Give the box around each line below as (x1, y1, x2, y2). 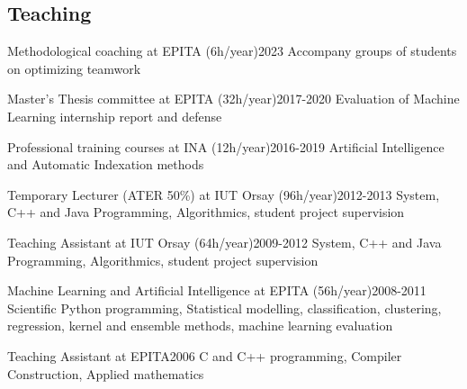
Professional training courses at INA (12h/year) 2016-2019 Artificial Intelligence (7, 137, 445, 156)
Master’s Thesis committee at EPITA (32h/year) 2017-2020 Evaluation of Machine (7, 89, 460, 108)
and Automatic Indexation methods (7, 155, 204, 174)
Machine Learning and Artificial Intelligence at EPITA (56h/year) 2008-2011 (7, 281, 427, 300)
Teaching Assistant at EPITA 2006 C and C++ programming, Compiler (7, 346, 402, 365)
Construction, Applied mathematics (7, 364, 204, 383)
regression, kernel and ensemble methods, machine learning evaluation (7, 316, 393, 335)
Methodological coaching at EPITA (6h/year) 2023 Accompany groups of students (7, 41, 457, 60)
